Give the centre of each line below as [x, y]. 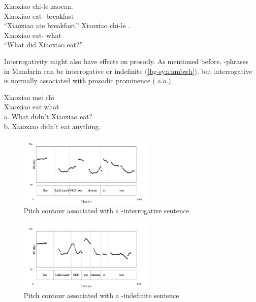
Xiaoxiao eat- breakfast [39, 16]
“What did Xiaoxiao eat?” [43, 45]
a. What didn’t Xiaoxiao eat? [48, 116]
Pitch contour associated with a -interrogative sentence [107, 211]
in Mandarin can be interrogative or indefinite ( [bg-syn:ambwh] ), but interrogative [128, 71]
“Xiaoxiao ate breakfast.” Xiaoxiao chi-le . [67, 25]
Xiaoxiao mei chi [29, 97]
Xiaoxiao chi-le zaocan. [39, 6]
